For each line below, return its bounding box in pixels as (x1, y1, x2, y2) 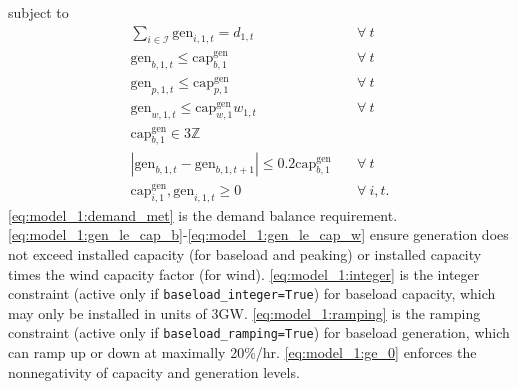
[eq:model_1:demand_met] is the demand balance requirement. (8, 204, 398, 225)
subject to (8, 2, 69, 22)
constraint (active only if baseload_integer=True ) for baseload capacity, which (8, 283, 496, 304)
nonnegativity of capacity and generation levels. (8, 361, 300, 382)
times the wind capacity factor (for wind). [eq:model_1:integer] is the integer (8, 263, 480, 284)
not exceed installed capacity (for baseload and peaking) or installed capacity (8, 243, 482, 264)
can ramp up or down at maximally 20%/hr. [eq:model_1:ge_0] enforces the (8, 342, 477, 363)
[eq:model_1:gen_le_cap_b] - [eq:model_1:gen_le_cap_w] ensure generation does (8, 224, 509, 245)
